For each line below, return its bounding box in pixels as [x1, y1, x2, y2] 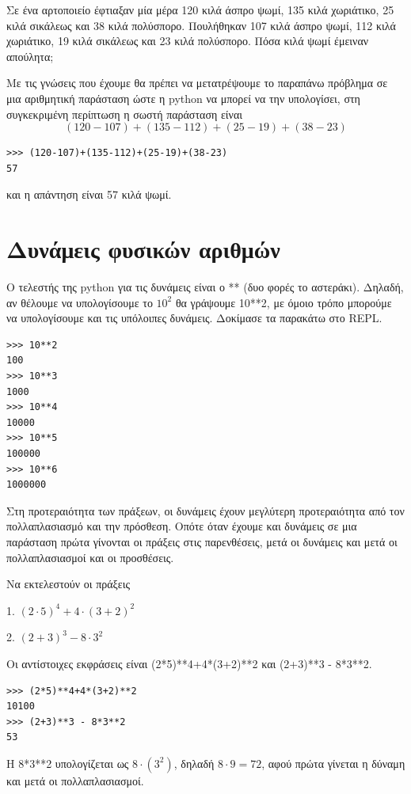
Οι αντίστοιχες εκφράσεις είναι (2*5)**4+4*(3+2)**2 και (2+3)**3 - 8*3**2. [6, 655, 372, 671]
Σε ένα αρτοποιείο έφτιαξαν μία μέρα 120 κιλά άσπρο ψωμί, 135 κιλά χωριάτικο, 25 [6, 2, 394, 17]
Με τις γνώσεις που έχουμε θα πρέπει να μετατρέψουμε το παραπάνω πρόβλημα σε [6, 74, 388, 91]
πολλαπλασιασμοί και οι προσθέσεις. [6, 549, 174, 565]
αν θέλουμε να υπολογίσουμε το [6, 294, 153, 310]
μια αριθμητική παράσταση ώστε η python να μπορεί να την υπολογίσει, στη [6, 89, 360, 106]
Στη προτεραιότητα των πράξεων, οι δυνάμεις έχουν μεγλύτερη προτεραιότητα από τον [6, 502, 405, 519]
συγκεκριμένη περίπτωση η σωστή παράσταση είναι [6, 105, 242, 122]
